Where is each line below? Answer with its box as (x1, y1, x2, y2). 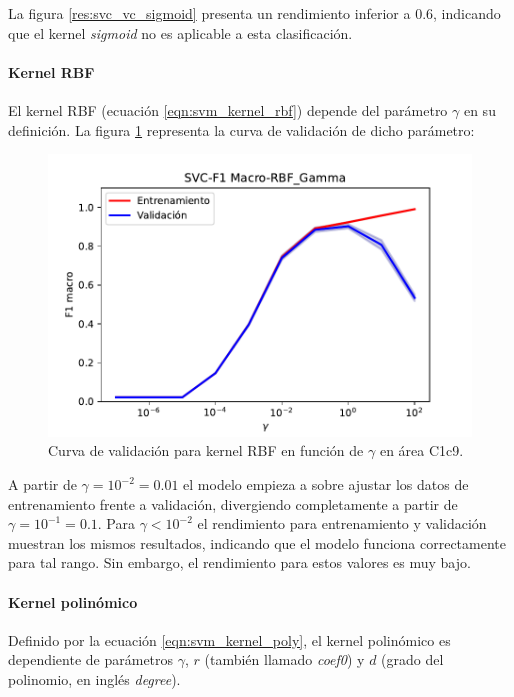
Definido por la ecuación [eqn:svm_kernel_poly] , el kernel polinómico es (8, 629, 451, 650)
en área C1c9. (379, 440, 464, 461)
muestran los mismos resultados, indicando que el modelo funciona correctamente (8, 532, 506, 553)
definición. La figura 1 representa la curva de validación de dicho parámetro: (8, 119, 475, 140)
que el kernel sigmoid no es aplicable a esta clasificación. (8, 22, 353, 43)
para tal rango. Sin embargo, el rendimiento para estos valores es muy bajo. (8, 552, 471, 573)
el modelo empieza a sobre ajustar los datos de (183, 474, 469, 495)
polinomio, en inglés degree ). (8, 668, 181, 689)
